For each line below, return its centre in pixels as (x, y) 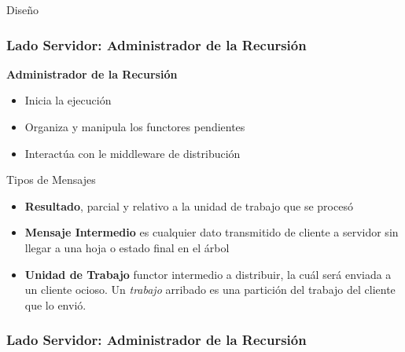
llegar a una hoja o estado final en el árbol (127, 247)
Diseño (23, 9)
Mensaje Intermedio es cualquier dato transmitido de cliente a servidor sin (212, 232)
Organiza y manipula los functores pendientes (135, 126)
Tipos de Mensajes (51, 180)
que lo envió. (55, 304)
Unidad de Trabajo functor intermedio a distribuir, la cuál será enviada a (208, 274)
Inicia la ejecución (68, 100)
